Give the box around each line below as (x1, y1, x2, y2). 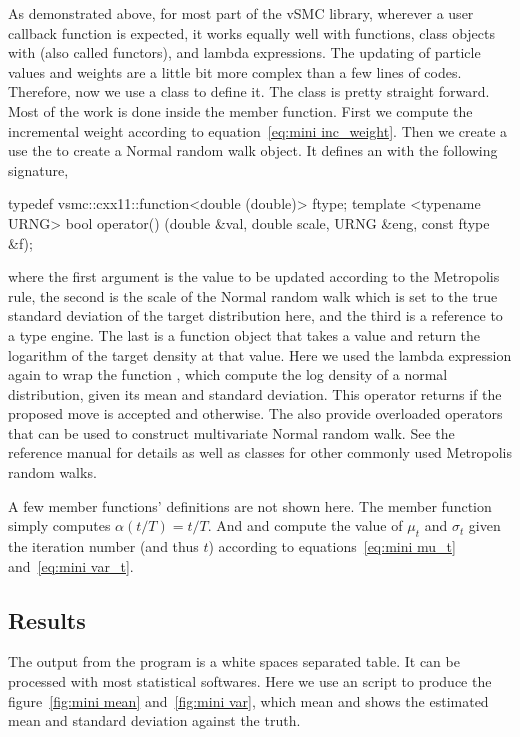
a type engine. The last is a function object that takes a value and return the (8, 324, 481, 345)
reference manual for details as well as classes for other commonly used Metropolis (8, 442, 513, 463)
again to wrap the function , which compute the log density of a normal (8, 364, 448, 385)
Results (8, 604, 86, 635)
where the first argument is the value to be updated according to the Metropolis (8, 266, 500, 287)
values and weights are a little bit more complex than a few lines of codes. (8, 61, 462, 82)
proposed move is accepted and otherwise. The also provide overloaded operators (8, 403, 503, 424)
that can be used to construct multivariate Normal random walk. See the (8, 422, 455, 443)
